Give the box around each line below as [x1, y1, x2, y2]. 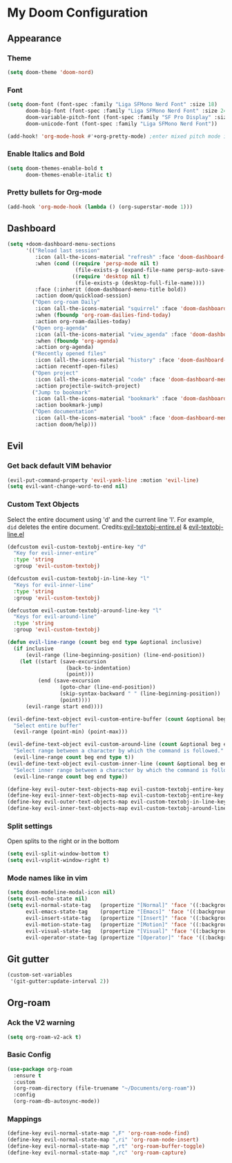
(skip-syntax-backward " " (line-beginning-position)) [59, 690, 221, 697]
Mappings [7, 1115, 42, 1124]
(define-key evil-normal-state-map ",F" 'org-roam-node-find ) [7, 1130, 190, 1137]
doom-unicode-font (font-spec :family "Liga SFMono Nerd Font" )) [25, 120, 217, 127]
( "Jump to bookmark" [32, 389, 91, 396]
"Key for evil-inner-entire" [13, 550, 97, 557]
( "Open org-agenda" [32, 324, 88, 332]
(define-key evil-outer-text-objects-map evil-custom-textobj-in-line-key [7, 798, 227, 806]
